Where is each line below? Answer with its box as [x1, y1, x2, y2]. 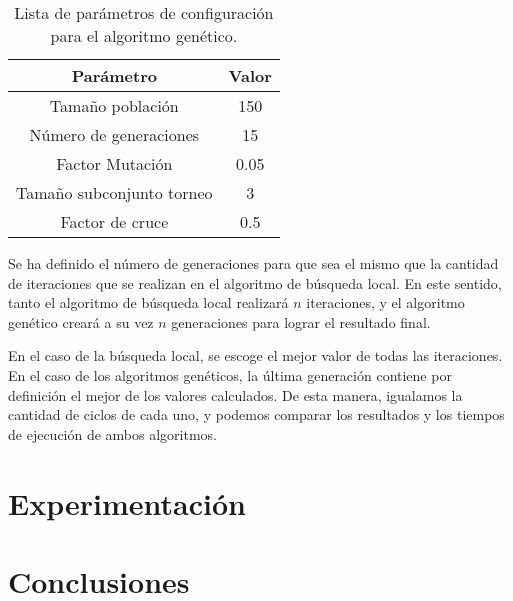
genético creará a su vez [8, 311, 154, 332]
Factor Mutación [56, 152, 173, 175]
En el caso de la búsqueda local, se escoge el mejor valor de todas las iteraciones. [8, 345, 503, 366]
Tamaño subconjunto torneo [16, 181, 213, 204]
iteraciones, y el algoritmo [306, 292, 465, 313]
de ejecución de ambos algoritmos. [8, 423, 218, 444]
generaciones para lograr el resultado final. [171, 311, 431, 332]
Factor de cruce [60, 210, 169, 233]
